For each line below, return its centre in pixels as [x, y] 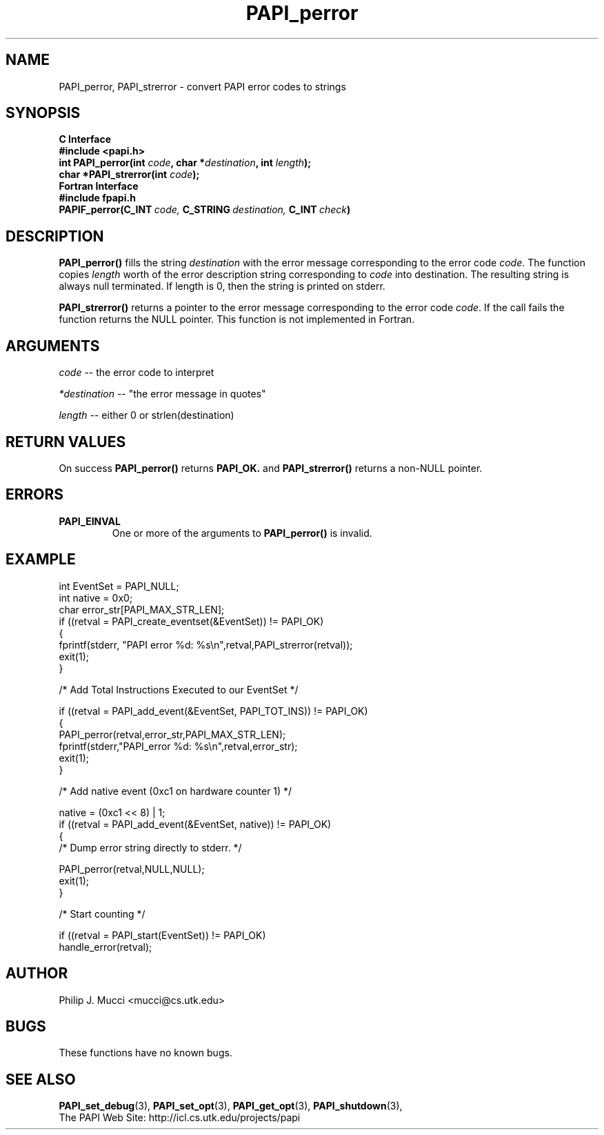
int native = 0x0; [96, 598]
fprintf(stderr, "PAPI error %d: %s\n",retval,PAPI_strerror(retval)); [206, 644]
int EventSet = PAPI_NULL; [119, 586]
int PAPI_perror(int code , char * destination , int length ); [185, 163]
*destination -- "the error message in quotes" [162, 394]
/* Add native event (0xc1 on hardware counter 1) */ [175, 791]
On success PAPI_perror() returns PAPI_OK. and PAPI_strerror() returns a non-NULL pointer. [271, 468]
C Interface [85, 139]
